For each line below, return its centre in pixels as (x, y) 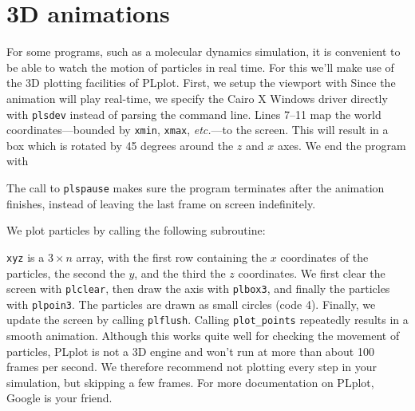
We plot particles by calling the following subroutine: (136, 230)
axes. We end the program (342, 145)
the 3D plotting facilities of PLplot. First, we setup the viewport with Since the (201, 83)
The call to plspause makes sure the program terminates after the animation (196, 188)
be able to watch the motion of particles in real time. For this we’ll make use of (200, 67)
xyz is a (26, 257)
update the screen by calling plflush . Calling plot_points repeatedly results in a (207, 320)
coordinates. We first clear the (312, 273)
